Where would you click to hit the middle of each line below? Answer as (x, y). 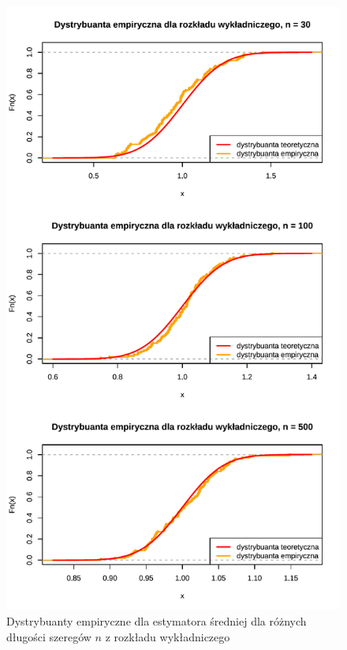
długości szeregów (49, 636)
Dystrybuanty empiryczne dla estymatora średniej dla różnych (157, 620)
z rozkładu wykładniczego (168, 636)
